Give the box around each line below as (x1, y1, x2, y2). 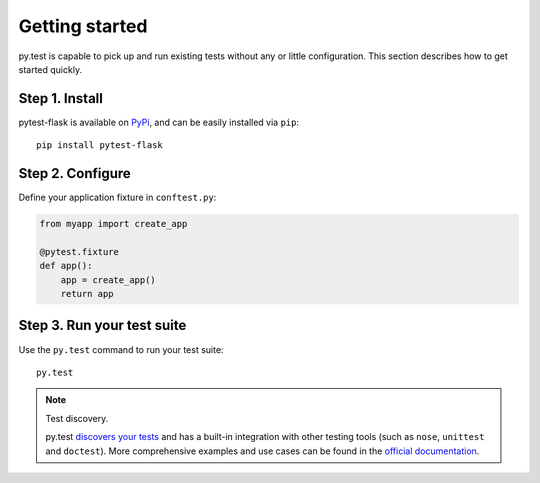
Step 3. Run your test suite (18, 317, 187, 334)
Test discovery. (45, 412, 109, 424)
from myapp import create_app (39, 218, 188, 230)
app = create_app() (60, 274, 157, 285)
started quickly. (18, 63, 83, 75)
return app (60, 288, 114, 300)
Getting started (18, 15, 148, 37)
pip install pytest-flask (36, 140, 164, 151)
